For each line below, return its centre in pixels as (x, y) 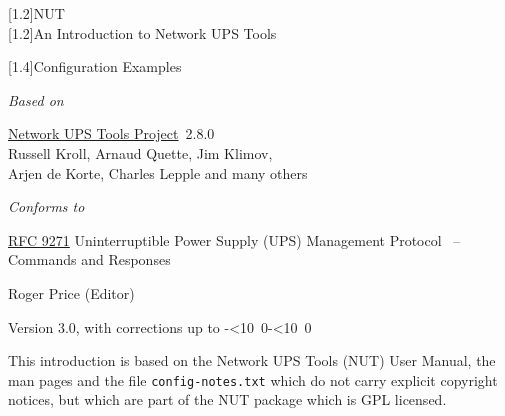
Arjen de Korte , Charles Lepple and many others (158, 172)
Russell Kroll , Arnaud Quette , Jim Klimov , (140, 152)
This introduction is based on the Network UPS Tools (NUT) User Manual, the (252, 360)
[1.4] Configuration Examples (95, 66)
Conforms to (46, 206)
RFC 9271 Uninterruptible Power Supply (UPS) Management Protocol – (234, 239)
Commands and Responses (89, 259)
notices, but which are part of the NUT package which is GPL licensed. (227, 399)
